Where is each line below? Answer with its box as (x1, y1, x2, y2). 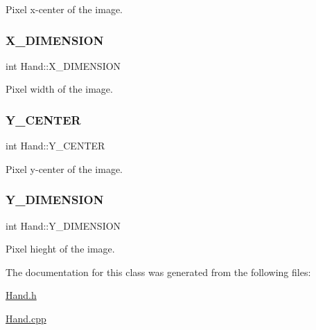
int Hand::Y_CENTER (6, 138, 105, 153)
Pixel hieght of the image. (6, 241, 115, 256)
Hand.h (6, 288, 37, 302)
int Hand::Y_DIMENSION (6, 218, 121, 232)
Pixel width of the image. (6, 82, 113, 96)
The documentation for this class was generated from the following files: (6, 264, 311, 279)
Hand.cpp (6, 311, 46, 325)
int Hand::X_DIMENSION (6, 58, 121, 73)
